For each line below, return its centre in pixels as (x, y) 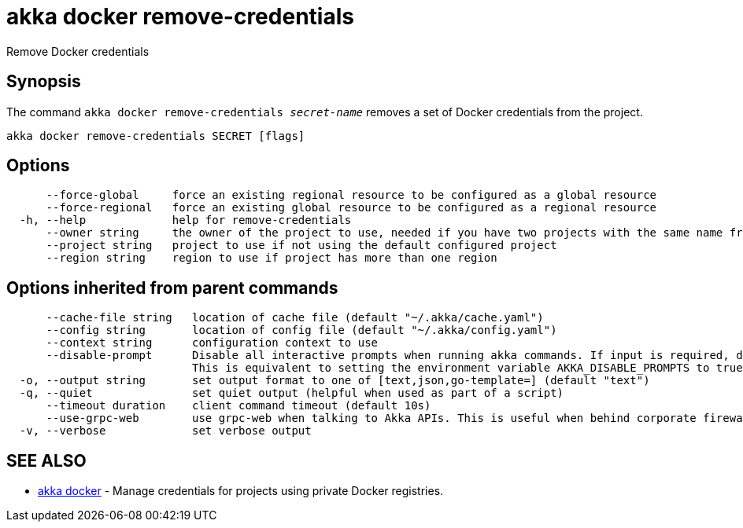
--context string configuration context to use (212, 343)
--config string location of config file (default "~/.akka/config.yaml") (301, 330)
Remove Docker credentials (78, 51)
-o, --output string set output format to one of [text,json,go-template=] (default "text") (335, 381)
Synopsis (44, 82)
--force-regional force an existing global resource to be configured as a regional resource (351, 208)
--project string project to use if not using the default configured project (301, 246)
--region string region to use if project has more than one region (272, 258)
